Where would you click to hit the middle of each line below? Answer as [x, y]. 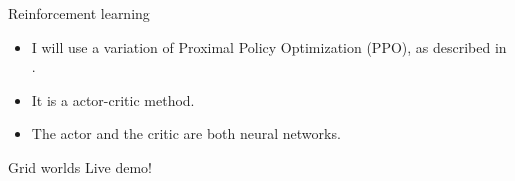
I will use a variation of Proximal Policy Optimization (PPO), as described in [269, 46]
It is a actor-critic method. [113, 99]
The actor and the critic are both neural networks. [186, 133]
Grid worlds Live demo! [80, 166]
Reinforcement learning [79, 13]
